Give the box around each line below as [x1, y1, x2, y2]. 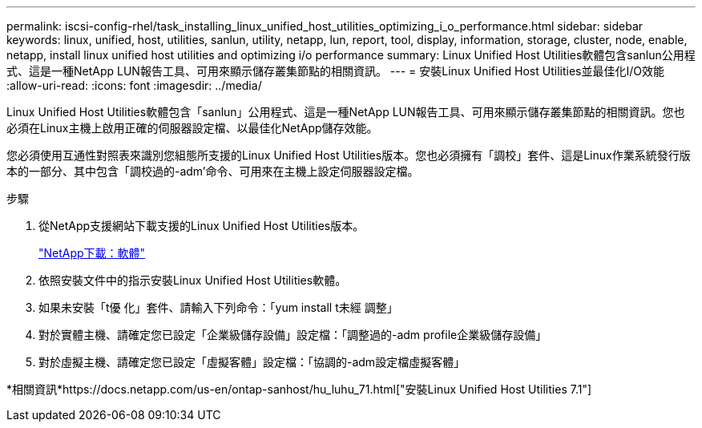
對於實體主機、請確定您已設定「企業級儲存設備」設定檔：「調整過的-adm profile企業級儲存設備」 [38, 328, 547, 341]
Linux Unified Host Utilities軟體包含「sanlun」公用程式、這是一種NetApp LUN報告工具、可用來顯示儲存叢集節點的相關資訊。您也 [6, 105, 685, 119]
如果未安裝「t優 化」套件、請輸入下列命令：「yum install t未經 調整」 [38, 301, 398, 314]
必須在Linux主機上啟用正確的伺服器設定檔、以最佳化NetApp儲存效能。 [6, 121, 378, 135]
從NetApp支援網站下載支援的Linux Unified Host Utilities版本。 [38, 219, 365, 232]
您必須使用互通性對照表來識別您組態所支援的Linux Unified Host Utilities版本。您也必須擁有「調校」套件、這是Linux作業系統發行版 [6, 148, 691, 162]
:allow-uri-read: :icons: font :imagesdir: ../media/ [6, 79, 262, 92]
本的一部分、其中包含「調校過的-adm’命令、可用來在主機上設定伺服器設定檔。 [6, 164, 419, 178]
